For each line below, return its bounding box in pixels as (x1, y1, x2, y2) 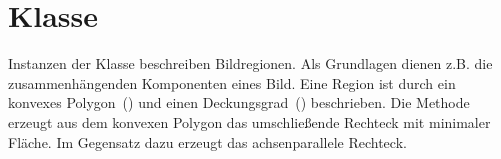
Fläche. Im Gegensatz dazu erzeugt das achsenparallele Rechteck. (8, 131, 407, 152)
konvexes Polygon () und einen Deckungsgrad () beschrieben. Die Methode (8, 92, 470, 113)
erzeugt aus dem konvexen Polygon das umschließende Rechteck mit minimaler (8, 111, 491, 132)
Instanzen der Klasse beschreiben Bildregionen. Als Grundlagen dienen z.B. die (8, 53, 493, 74)
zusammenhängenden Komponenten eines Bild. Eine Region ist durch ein (8, 72, 456, 93)
